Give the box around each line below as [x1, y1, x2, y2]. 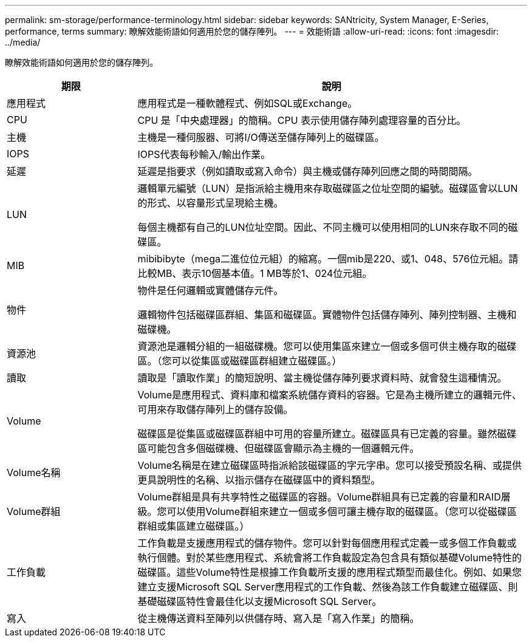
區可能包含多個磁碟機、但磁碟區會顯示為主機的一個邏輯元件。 [137, 442, 420, 454]
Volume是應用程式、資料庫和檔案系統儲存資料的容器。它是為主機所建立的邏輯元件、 [137, 389, 522, 401]
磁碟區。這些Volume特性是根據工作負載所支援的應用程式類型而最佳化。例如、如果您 [137, 566, 522, 578]
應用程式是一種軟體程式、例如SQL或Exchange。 [137, 97, 358, 109]
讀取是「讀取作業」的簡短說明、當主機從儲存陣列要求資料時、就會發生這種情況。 [137, 372, 507, 384]
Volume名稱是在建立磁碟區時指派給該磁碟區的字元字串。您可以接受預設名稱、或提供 [137, 459, 522, 471]
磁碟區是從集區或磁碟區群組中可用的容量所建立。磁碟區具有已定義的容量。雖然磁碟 [137, 428, 517, 440]
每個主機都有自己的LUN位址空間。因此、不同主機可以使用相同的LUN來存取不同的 [137, 221, 508, 233]
